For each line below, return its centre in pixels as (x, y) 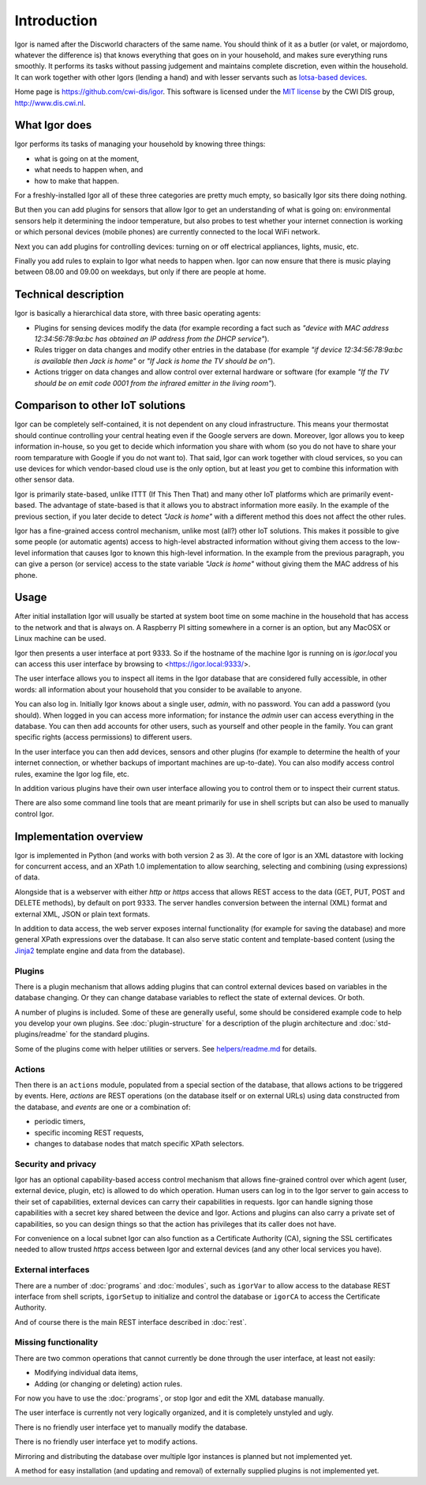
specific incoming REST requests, (89, 1132)
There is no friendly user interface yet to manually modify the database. (131, 1427)
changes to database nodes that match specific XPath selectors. (139, 1143)
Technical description (69, 295)
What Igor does (53, 125)
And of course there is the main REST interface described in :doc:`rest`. (131, 1322)
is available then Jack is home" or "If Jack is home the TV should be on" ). (155, 361)
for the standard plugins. (110, 1034)
